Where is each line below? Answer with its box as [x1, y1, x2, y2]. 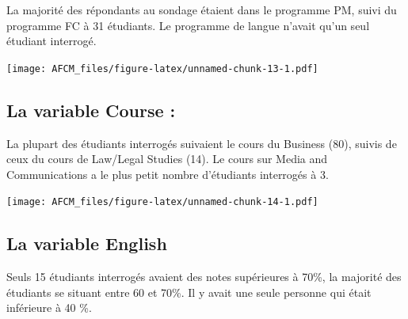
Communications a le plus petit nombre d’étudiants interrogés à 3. [6, 165, 329, 182]
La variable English [6, 231, 167, 256]
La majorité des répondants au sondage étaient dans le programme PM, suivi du [6, 2, 397, 17]
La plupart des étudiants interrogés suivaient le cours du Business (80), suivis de [6, 135, 397, 151]
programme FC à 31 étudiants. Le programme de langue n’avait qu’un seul [6, 17, 370, 33]
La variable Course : [6, 97, 176, 122]
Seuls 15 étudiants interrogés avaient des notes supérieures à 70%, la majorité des [6, 268, 402, 285]
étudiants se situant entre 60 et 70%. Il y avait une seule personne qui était [6, 283, 372, 300]
